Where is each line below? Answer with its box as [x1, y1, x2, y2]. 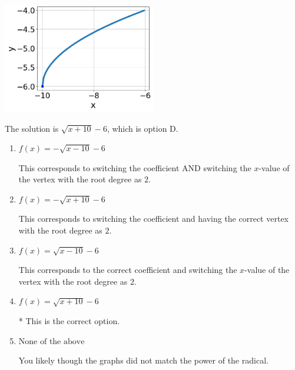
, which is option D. [107, 122, 178, 134]
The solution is [5, 122, 59, 134]
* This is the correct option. [18, 315, 120, 327]
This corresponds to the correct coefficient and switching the [18, 264, 237, 276]
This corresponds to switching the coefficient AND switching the [18, 161, 251, 174]
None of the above [18, 337, 85, 346]
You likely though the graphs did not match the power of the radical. [18, 354, 269, 366]
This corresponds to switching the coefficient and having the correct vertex [18, 212, 289, 225]
